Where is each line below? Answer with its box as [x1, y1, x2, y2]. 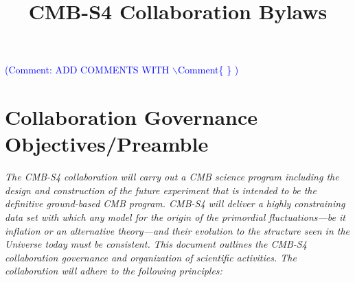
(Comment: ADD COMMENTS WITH [5, 62, 170, 77]
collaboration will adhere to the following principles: [5, 263, 222, 278]
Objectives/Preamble [5, 130, 209, 158]
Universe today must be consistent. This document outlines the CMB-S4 [5, 237, 307, 251]
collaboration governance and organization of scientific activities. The [5, 250, 297, 264]
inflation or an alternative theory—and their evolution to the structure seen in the [5, 223, 350, 237]
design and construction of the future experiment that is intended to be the [5, 183, 317, 197]
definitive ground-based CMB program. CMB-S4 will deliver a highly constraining [5, 196, 345, 211]
